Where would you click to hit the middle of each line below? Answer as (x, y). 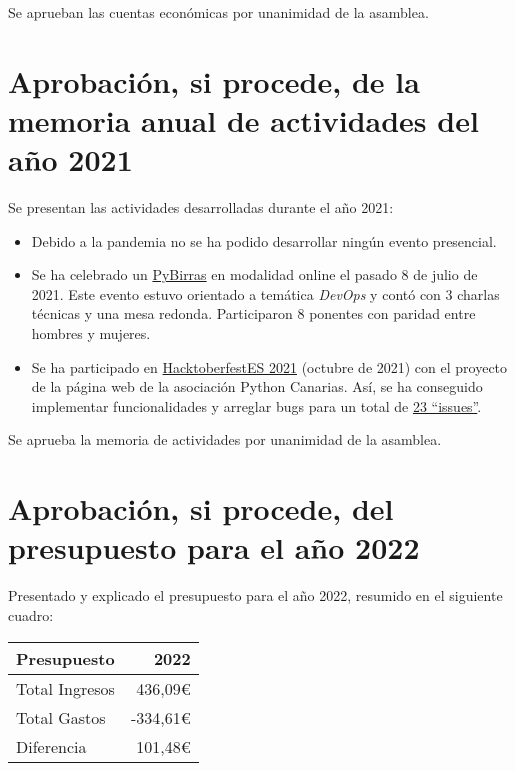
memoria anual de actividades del (243, 119)
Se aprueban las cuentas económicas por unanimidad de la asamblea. (218, 12)
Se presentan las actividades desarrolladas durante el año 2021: (201, 207)
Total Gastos (61, 717)
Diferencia (51, 746)
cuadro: (31, 614)
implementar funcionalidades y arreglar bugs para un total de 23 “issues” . (256, 405)
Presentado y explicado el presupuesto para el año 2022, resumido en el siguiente (255, 595)
